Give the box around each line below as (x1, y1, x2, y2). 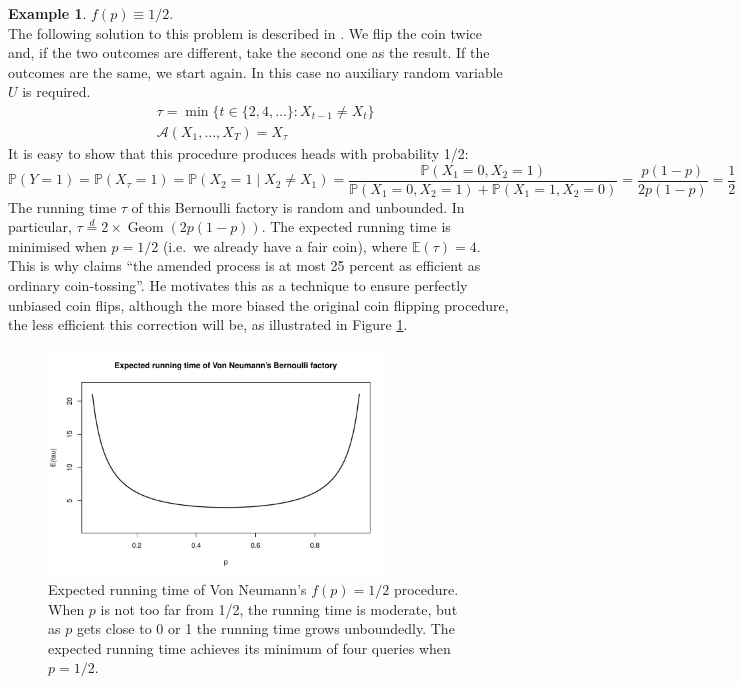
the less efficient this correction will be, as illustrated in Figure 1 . (8, 314, 408, 335)
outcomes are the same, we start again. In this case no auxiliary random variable (8, 61, 503, 82)
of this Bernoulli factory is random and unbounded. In (131, 196, 465, 217)
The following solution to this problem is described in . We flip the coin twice (8, 22, 483, 43)
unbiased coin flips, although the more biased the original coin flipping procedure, (8, 294, 509, 315)
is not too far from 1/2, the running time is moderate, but (100, 598, 458, 619)
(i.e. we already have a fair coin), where (162, 235, 408, 256)
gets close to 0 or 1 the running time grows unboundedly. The (76, 618, 455, 639)
